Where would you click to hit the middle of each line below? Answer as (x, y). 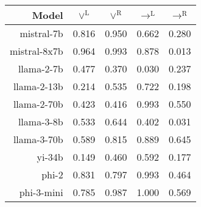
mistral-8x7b (37, 51)
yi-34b (50, 157)
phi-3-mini (41, 192)
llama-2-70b (38, 104)
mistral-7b (41, 33)
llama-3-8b (41, 121)
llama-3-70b (38, 139)
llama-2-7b (41, 68)
